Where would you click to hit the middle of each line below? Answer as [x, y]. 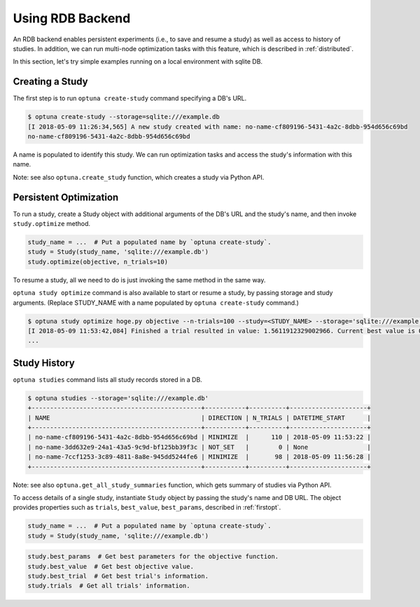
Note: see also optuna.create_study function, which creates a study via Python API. [139, 177]
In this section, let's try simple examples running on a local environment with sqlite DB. [138, 62]
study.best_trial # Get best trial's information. [118, 576]
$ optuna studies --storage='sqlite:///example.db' [118, 398]
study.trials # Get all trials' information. [109, 586]
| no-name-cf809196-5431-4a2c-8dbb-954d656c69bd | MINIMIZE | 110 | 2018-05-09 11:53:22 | [199, 437]
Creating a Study [50, 81]
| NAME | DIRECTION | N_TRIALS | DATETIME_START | [199, 417]
